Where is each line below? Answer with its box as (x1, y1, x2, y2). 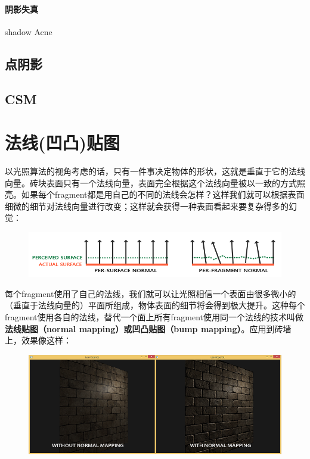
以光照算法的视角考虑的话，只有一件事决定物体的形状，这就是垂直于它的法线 (5, 165, 305, 177)
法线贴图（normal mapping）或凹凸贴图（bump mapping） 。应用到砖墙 (5, 322, 292, 335)
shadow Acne (5, 25, 52, 38)
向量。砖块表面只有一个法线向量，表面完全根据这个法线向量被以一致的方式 (5, 176, 297, 189)
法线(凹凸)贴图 (5, 130, 120, 155)
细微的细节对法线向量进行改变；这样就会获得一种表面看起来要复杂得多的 (5, 199, 289, 212)
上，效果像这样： (5, 334, 72, 346)
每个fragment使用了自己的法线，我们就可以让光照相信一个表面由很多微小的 (5, 287, 296, 299)
